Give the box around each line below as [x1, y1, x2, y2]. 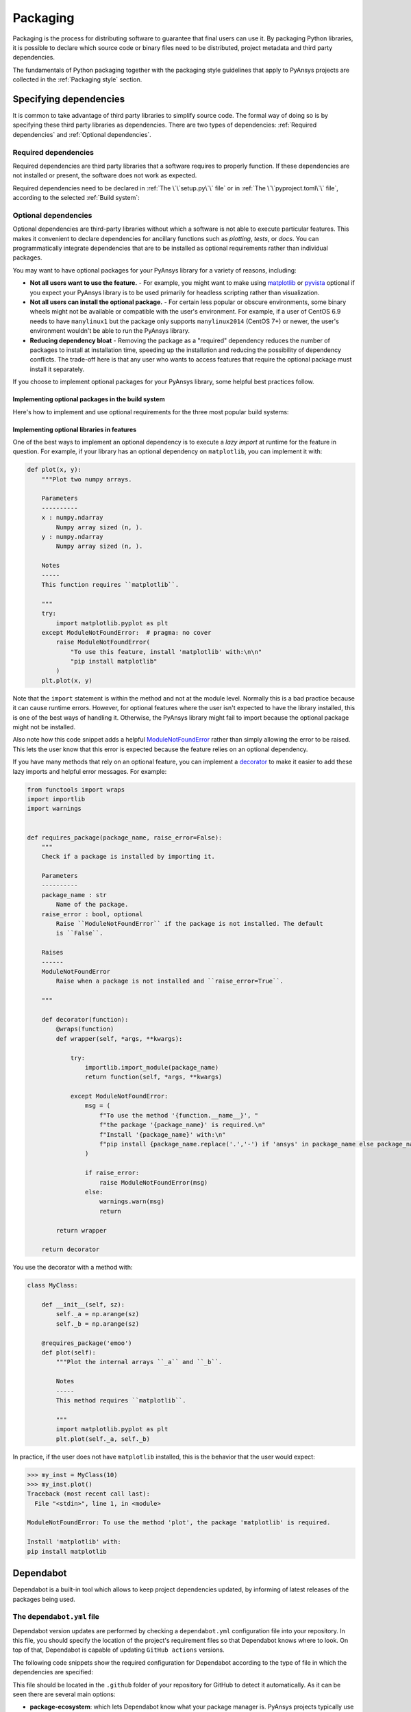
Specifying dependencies [12, 93, 125, 105]
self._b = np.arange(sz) [55, 1320, 140, 1328]
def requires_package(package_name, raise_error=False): [27, 833, 223, 842]
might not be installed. [12, 723, 76, 731]
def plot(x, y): [27, 466, 82, 474]
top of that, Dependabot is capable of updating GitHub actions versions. [12, 1646, 225, 1654]
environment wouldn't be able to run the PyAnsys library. [29, 327, 190, 335]
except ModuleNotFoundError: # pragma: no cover [41, 629, 212, 636]
